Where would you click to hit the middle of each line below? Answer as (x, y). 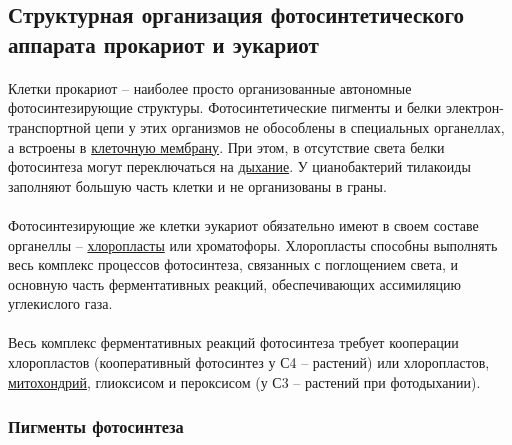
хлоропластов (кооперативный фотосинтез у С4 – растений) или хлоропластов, (249, 362)
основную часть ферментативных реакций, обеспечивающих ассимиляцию (234, 283)
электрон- (474, 107)
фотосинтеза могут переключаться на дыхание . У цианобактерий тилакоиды (239, 166)
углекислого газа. (60, 303)
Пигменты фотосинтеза (96, 426)
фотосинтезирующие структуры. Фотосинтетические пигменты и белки (225, 107)
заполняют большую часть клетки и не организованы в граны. (197, 185)
